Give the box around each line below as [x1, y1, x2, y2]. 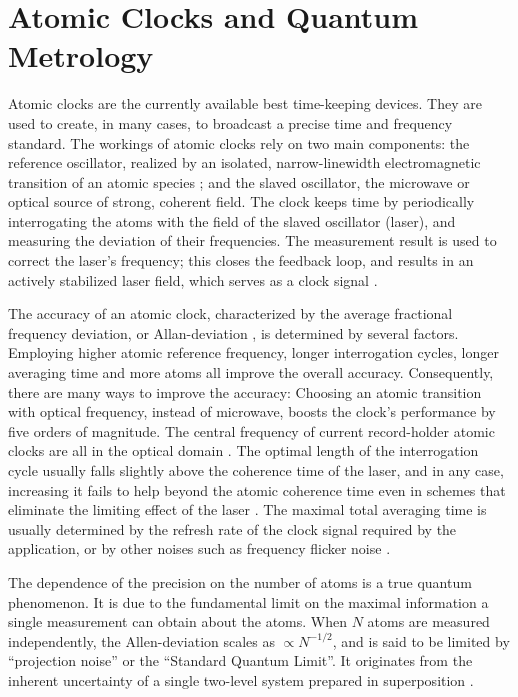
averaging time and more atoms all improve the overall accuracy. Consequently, [8, 362, 494, 383]
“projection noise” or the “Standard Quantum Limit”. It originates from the [8, 650, 473, 671]
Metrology [8, 35, 154, 76]
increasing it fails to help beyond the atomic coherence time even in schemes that [8, 479, 506, 500]
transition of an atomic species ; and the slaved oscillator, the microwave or [8, 171, 470, 192]
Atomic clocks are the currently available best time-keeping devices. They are [8, 93, 482, 114]
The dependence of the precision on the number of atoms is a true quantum [8, 571, 472, 592]
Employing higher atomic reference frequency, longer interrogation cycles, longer [8, 342, 499, 363]
